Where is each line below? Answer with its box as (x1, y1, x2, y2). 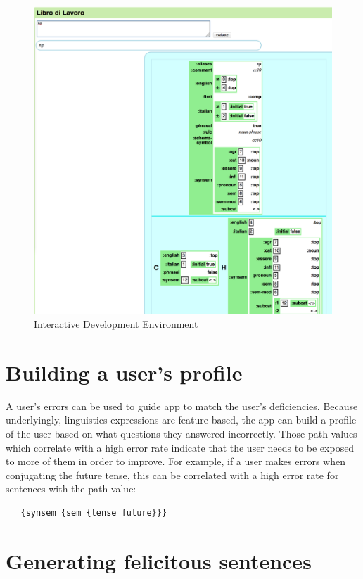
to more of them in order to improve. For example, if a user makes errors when (6, 454, 345, 469)
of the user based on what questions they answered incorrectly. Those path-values (6, 426, 357, 441)
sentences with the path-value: (6, 481, 136, 496)
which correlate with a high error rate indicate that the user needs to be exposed (6, 440, 355, 454)
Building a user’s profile (6, 357, 243, 386)
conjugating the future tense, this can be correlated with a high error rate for (6, 467, 339, 482)
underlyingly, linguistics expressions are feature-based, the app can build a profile (6, 412, 357, 427)
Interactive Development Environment (34, 317, 198, 331)
